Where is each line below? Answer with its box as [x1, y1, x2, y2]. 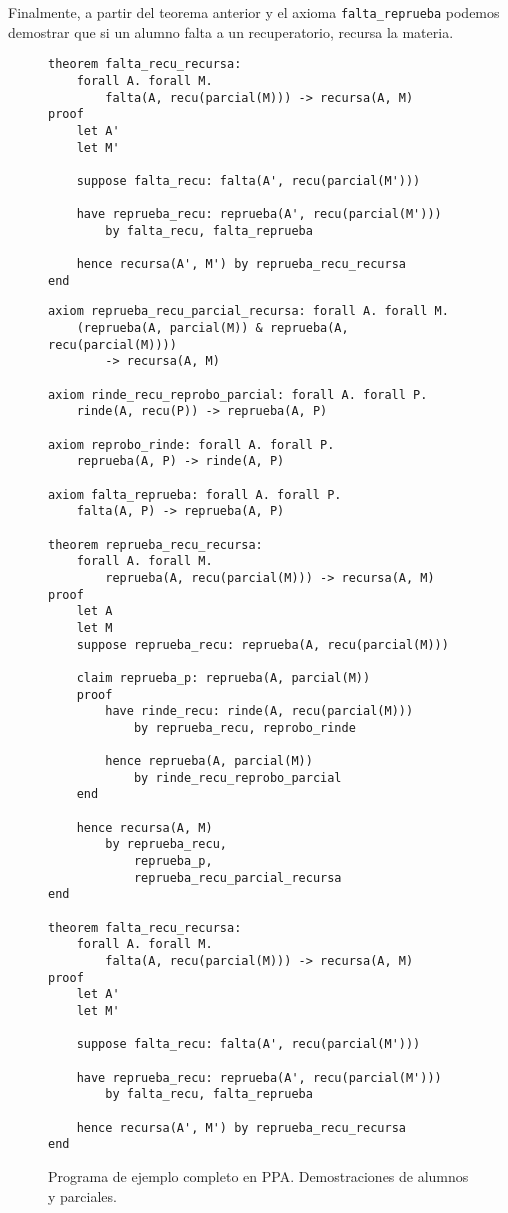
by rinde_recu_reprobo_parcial [133, 770, 342, 785]
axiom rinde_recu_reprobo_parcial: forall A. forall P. [48, 387, 428, 402]
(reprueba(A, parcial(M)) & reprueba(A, [76, 321, 349, 336]
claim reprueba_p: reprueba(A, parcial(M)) [76, 670, 371, 685]
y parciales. [48, 1185, 117, 1206]
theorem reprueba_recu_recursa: [48, 537, 263, 552]
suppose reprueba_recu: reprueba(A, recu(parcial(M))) [76, 637, 449, 652]
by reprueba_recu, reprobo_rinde [133, 720, 356, 735]
